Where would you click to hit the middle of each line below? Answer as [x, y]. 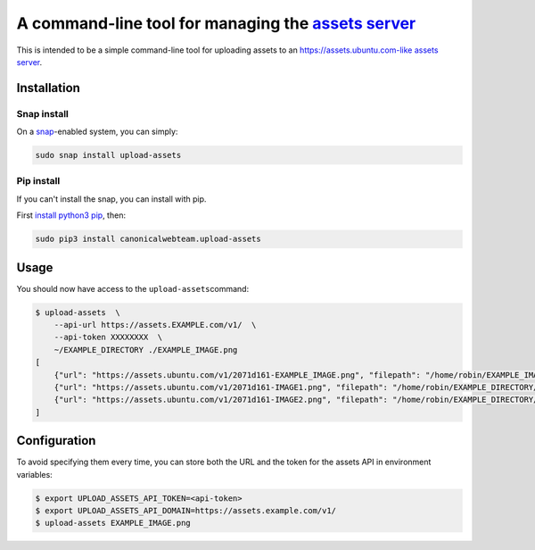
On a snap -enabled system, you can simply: [97, 132]
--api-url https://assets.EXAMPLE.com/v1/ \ [155, 325]
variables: [34, 474]
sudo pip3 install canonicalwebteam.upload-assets [148, 239]
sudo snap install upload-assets [108, 155]
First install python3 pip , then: [71, 215]
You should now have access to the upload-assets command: [133, 288]
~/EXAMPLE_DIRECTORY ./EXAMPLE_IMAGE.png [146, 350]
